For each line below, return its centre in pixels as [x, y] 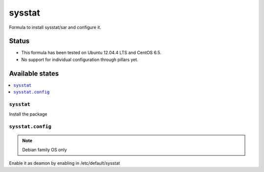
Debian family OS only [44, 150]
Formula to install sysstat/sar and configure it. [55, 27]
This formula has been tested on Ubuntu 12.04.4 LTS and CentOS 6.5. [91, 53]
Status [19, 41]
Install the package [28, 114]
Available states [34, 73]
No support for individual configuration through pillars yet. [80, 59]
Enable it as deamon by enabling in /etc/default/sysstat [65, 163]
